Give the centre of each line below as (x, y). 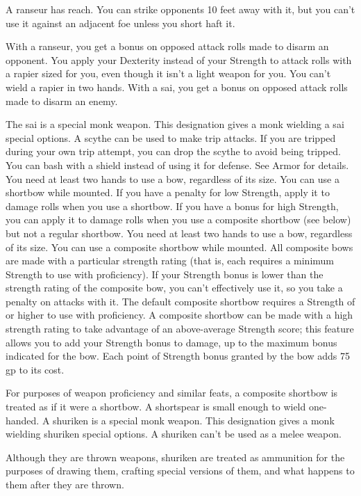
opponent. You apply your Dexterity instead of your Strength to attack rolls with (179, 59)
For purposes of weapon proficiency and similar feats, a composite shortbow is (172, 393)
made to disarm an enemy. (62, 101)
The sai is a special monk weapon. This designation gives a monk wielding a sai (175, 124)
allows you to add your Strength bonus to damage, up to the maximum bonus (171, 342)
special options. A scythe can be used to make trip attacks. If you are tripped (171, 137)
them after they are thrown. (65, 484)
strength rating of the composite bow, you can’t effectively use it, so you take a (174, 288)
